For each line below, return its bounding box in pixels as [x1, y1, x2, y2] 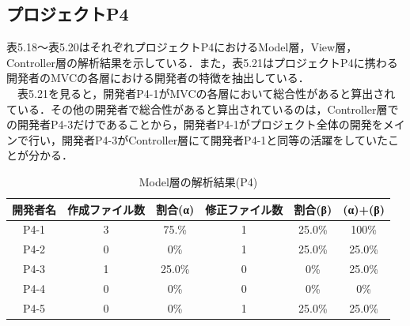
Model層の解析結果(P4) [139, 173, 258, 189]
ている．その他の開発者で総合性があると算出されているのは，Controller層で [6, 100, 399, 117]
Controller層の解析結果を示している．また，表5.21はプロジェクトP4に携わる [6, 54, 398, 70]
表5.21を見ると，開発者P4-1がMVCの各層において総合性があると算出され [17, 84, 396, 101]
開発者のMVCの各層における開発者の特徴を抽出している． [6, 69, 309, 86]
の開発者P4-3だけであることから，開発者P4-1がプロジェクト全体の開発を [6, 116, 383, 133]
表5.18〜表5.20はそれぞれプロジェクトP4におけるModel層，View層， [6, 39, 358, 55]
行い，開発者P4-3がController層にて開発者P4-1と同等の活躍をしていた [28, 131, 388, 148]
